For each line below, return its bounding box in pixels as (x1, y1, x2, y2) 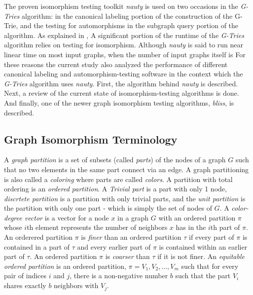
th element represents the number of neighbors (27, 222, 168, 232)
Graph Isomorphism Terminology (4, 131, 178, 147)
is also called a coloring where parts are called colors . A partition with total (4, 174, 233, 184)
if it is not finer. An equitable (157, 251, 245, 261)
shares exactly (4, 280, 46, 291)
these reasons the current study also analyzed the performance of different (4, 59, 228, 69)
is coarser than (105, 251, 150, 261)
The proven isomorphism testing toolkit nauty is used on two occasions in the (4, 1, 238, 11)
